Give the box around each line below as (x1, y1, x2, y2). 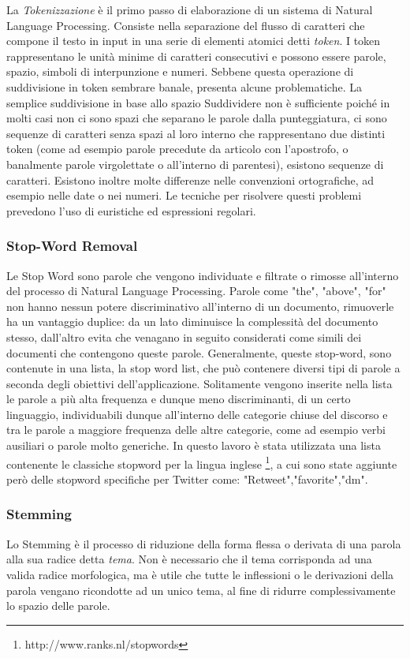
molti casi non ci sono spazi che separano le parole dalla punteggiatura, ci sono (6, 110, 387, 126)
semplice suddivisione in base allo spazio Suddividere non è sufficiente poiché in (6, 94, 390, 110)
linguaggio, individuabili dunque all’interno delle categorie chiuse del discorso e (6, 406, 388, 422)
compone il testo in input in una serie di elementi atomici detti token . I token (6, 32, 381, 49)
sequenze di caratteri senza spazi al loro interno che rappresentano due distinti (6, 125, 386, 141)
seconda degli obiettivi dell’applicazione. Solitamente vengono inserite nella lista (6, 375, 393, 391)
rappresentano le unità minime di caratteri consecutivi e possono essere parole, (6, 47, 386, 64)
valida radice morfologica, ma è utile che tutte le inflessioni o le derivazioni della (6, 566, 394, 582)
